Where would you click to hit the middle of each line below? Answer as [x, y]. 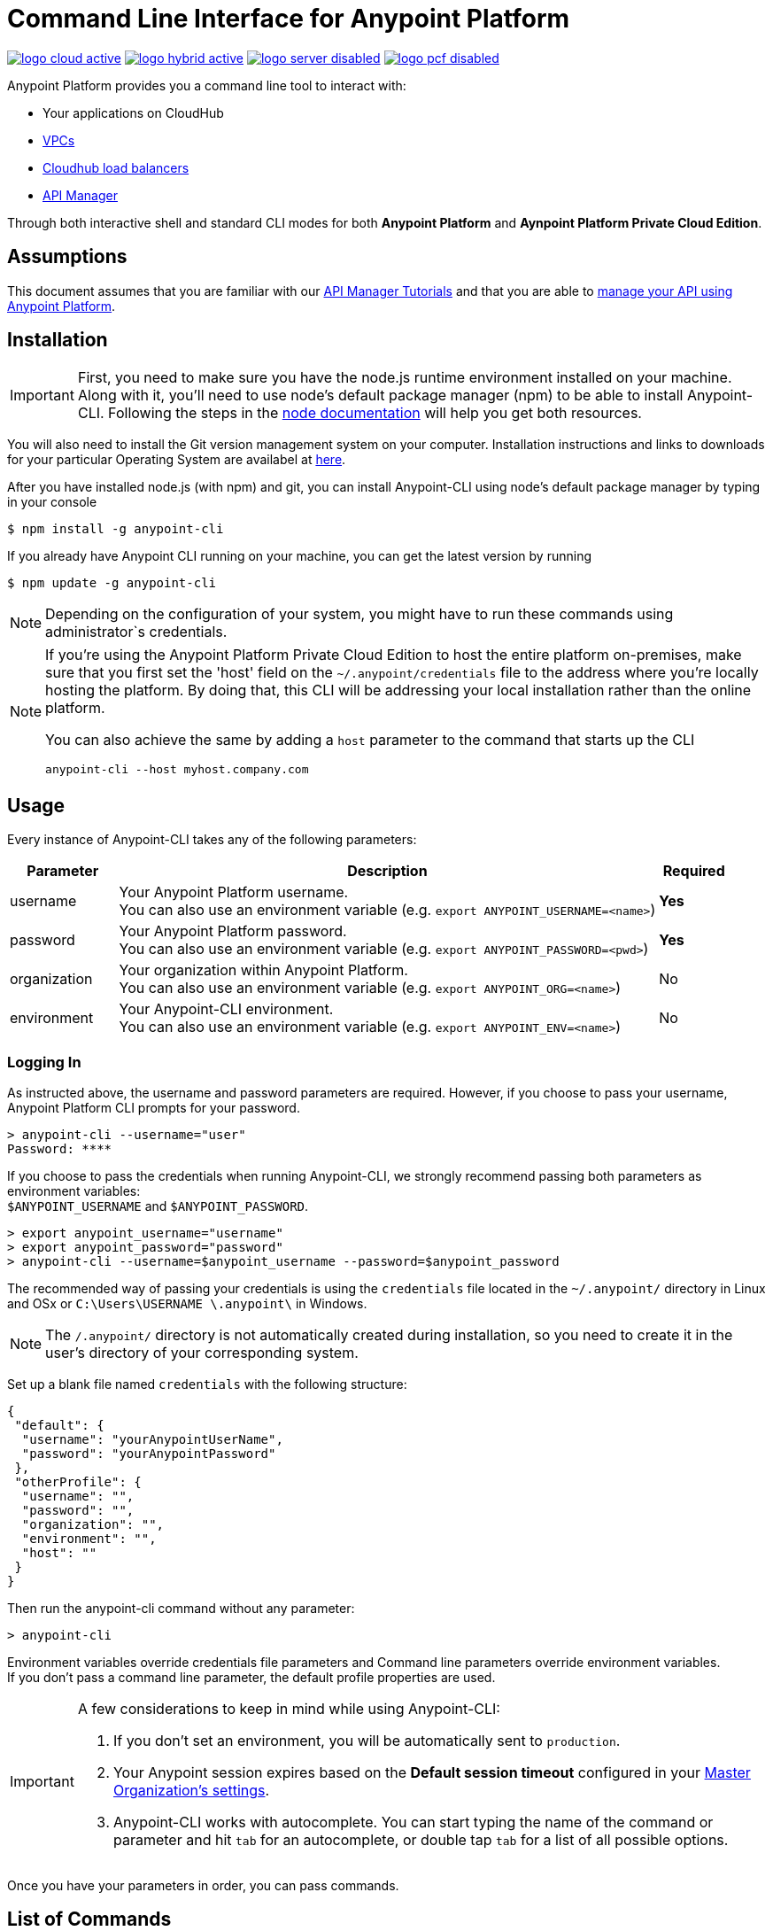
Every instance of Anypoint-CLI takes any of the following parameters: [212, 840]
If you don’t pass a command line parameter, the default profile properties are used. [251, 1678]
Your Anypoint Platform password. [233, 931]
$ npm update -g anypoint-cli [112, 583]
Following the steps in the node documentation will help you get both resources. [375, 413]
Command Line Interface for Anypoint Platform [289, 19]
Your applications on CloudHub [133, 112]
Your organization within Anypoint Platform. [263, 970]
